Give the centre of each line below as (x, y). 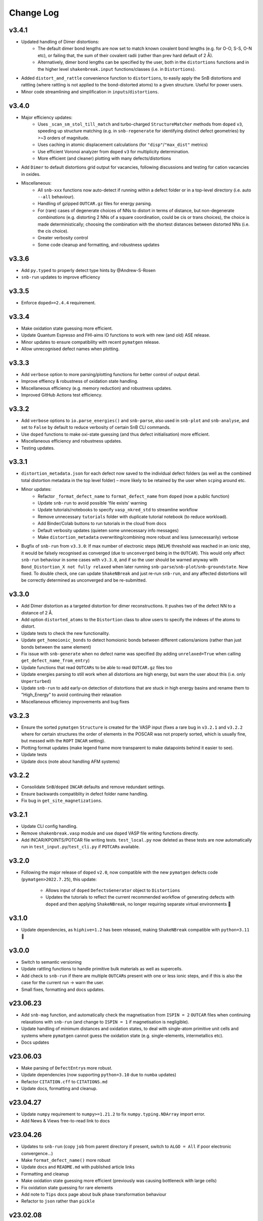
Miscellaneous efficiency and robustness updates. (72, 441)
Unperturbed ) (36, 681)
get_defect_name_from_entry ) (56, 661)
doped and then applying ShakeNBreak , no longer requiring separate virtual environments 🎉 (138, 904)
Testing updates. (38, 448)
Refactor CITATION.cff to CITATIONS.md (64, 1081)
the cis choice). (53, 231)
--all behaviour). (56, 197)
